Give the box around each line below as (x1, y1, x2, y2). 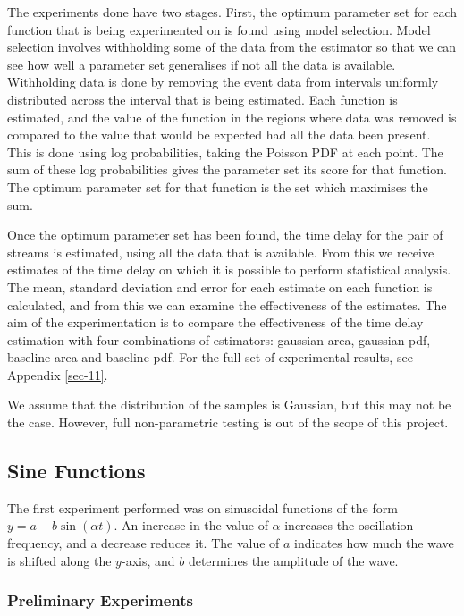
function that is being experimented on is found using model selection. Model (7, 20, 431, 38)
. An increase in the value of (114, 516, 268, 535)
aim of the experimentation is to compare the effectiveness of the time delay (7, 313, 424, 332)
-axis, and (121, 551, 175, 570)
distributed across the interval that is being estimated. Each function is (7, 89, 398, 108)
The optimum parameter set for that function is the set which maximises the (7, 177, 428, 196)
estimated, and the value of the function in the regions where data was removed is (7, 107, 457, 126)
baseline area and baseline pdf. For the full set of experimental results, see (7, 348, 413, 367)
